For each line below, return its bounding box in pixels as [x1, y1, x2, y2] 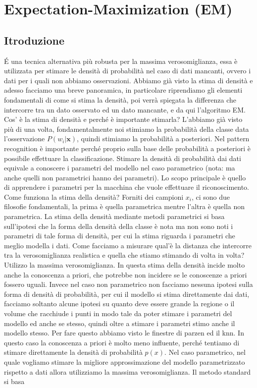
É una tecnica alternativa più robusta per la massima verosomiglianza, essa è [4, 55, 238, 66]
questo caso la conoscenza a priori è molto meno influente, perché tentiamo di [4, 337, 240, 347]
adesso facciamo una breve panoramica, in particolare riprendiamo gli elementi [4, 85, 243, 95]
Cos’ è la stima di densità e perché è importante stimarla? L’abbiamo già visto [4, 114, 243, 124]
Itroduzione [4, 32, 65, 48]
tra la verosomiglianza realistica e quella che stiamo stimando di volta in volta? [4, 250, 245, 260]
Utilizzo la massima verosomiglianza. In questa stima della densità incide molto [4, 260, 245, 270]
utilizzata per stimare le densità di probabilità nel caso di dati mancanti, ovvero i [4, 65, 251, 76]
